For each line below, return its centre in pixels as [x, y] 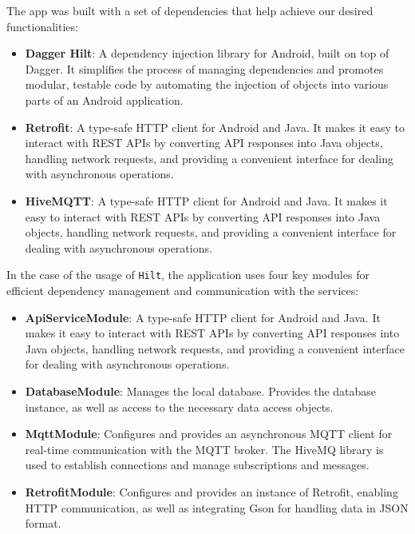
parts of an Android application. [104, 100]
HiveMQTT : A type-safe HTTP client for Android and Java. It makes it [206, 200]
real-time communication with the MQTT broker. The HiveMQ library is [204, 449]
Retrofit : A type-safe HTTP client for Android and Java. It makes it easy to [215, 127]
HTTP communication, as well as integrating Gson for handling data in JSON [217, 507]
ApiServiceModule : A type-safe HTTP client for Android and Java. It [203, 317]
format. [43, 523]
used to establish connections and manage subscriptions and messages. [197, 465]
